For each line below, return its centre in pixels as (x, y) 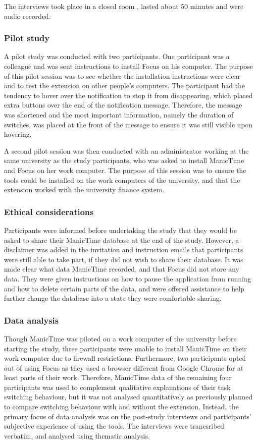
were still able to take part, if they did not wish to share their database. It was (124, 259)
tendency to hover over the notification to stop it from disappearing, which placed (128, 95)
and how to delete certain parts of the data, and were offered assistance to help (124, 288)
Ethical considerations (49, 211)
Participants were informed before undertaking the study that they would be (120, 230)
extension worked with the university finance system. (84, 190)
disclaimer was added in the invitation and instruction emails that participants (124, 250)
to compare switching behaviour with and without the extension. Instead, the (121, 407)
